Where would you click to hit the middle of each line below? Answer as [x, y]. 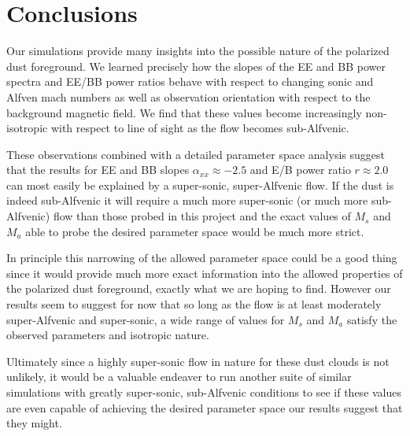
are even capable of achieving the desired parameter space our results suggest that [205, 407]
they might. [34, 423]
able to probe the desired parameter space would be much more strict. [195, 231]
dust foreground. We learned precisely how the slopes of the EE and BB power [196, 66]
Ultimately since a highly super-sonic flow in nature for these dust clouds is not [198, 361]
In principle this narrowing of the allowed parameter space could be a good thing [202, 258]
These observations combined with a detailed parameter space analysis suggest [196, 154]
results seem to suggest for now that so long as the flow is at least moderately [194, 304]
